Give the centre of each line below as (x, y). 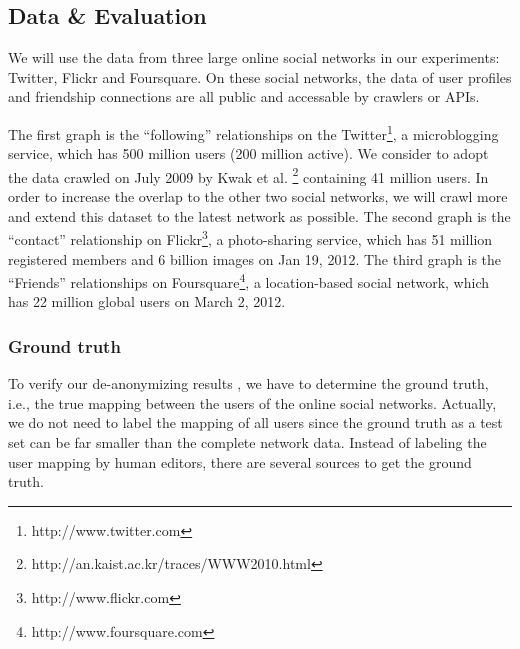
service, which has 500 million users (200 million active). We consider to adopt (248, 153)
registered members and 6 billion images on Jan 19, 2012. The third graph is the (255, 258)
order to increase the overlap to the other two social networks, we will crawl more (258, 196)
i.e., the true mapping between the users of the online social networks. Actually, (252, 402)
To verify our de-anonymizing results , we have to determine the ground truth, (248, 383)
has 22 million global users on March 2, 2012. (147, 301)
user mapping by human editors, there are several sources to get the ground (240, 461)
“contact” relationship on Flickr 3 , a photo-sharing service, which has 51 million (250, 237)
